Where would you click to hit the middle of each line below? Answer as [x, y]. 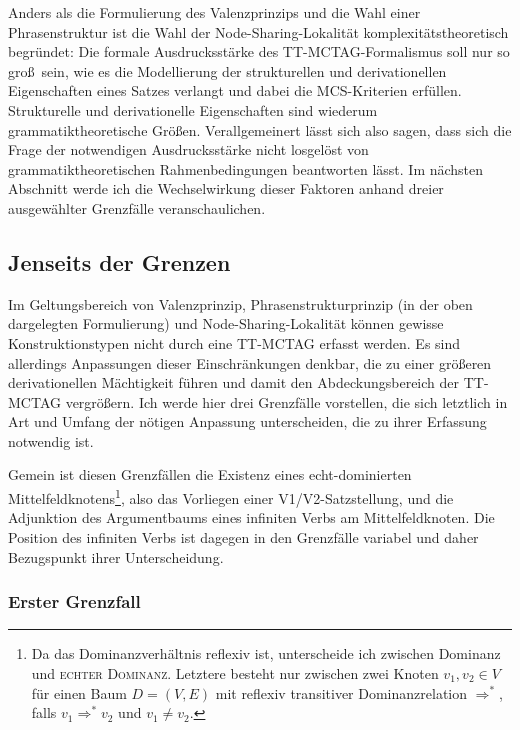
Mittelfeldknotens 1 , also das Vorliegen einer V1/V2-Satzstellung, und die [231, 496]
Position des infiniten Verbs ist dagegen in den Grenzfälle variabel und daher [243, 536]
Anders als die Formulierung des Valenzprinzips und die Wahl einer [214, 12]
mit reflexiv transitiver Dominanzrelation [341, 692]
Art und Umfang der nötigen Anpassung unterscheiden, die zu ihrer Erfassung [247, 421]
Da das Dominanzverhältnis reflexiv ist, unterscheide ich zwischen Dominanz [266, 653]
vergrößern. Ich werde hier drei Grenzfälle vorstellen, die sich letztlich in [286, 401]
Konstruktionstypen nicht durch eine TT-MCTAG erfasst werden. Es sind [234, 342]
